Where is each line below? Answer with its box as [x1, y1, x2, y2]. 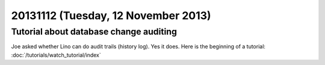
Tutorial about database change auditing [11, 26, 178, 37]
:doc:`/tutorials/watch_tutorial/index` [11, 51, 102, 58]
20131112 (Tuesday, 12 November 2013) [11, 9, 211, 22]
